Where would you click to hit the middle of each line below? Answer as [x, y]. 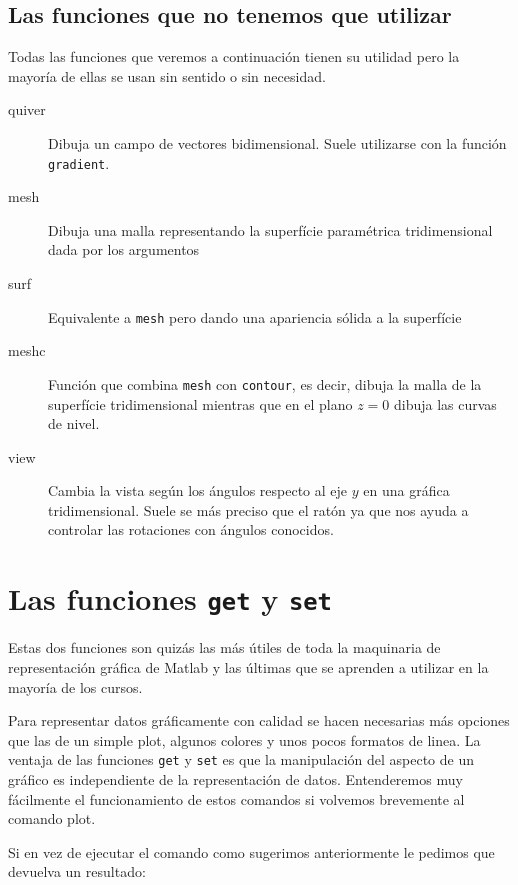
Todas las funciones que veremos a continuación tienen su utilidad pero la [234, 56]
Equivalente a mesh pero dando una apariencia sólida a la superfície [255, 316]
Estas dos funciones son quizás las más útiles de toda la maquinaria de [224, 647]
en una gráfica [406, 490]
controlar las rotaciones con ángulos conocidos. [191, 529]
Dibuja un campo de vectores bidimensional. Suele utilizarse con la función [277, 142]
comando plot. [52, 818]
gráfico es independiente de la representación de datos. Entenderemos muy [235, 778]
